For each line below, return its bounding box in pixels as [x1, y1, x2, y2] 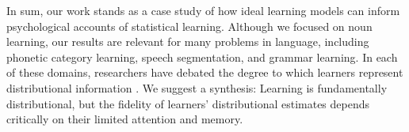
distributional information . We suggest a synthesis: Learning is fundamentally [6, 79, 388, 96]
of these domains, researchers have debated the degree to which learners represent [6, 64, 403, 81]
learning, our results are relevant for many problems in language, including [6, 33, 369, 50]
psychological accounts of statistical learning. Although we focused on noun [6, 17, 373, 34]
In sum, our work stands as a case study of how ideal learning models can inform [6, 2, 400, 18]
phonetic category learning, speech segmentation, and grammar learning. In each [6, 48, 398, 65]
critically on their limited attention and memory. [6, 111, 243, 127]
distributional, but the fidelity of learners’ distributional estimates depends [6, 95, 370, 111]
